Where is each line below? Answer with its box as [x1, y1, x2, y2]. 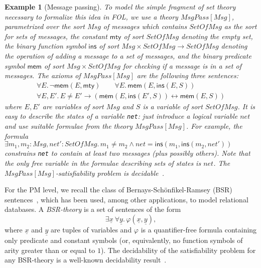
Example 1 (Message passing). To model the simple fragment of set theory [5, 2, 236, 12]
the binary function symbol [5, 41, 86, 51]
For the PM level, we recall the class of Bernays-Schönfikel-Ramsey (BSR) [5, 184, 232, 195]
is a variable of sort [143, 101, 203, 111]
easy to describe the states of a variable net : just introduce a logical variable [5, 111, 238, 121]
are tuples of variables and [50, 224, 132, 234]
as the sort [224, 21, 257, 32]
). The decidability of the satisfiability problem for [100, 244, 256, 255]
